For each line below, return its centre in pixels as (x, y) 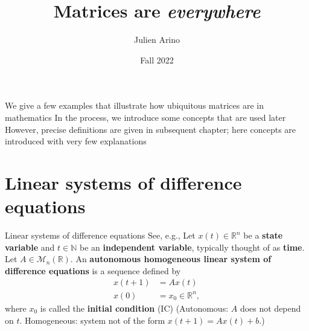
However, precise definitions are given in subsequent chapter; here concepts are (151, 129)
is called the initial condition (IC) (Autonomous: (134, 308)
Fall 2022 (157, 59)
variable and (30, 247)
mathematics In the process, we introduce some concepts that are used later (145, 117)
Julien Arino (157, 40)
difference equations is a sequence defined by (93, 270)
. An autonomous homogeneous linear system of (171, 259)
